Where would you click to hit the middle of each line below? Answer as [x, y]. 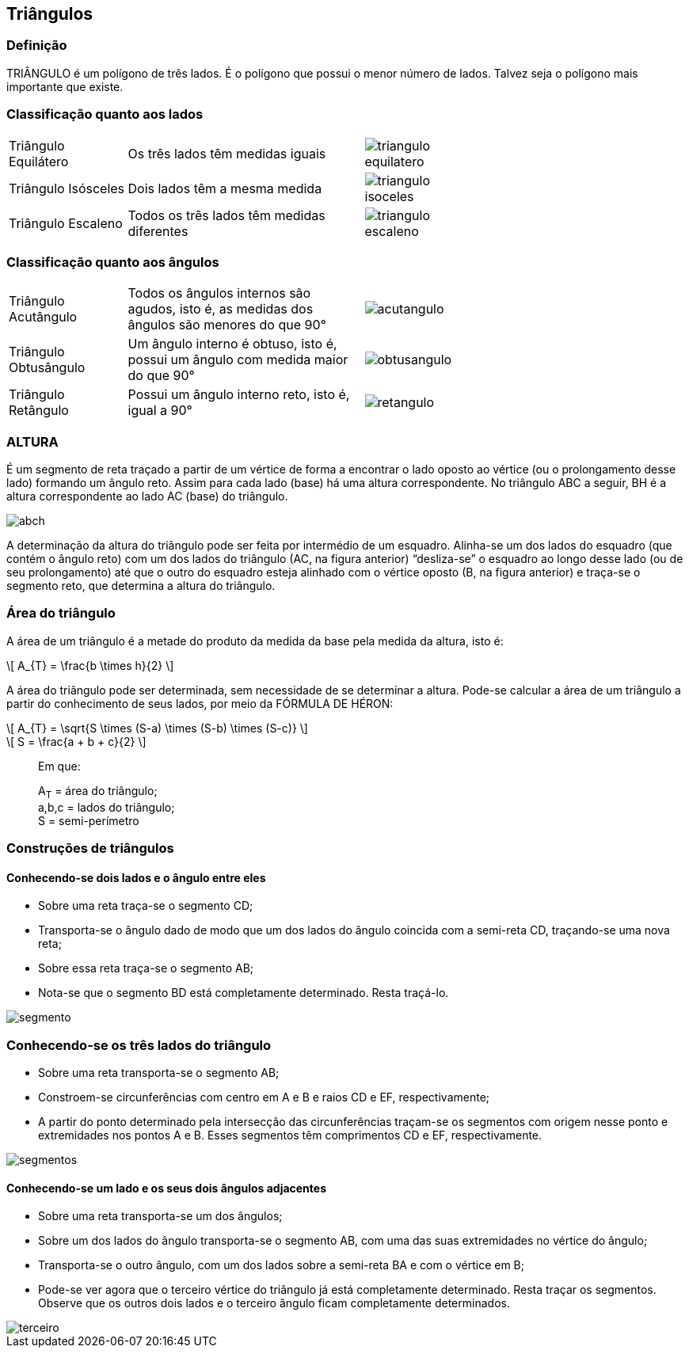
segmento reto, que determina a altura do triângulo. [141, 586]
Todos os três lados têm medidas [226, 215]
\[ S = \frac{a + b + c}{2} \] [76, 741]
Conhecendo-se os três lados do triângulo [139, 1045]
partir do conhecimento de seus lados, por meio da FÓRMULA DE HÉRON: [200, 703]
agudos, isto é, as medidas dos [221, 309]
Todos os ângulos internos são [219, 293]
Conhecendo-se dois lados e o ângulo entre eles [136, 877]
